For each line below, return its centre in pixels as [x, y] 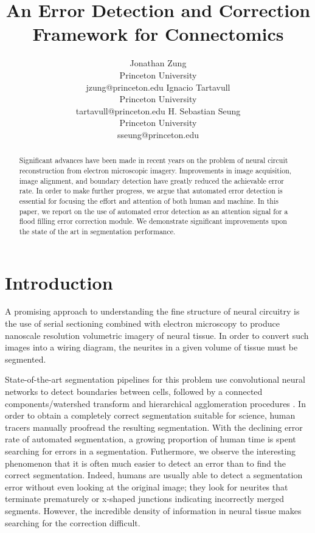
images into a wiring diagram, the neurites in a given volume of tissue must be [151, 347]
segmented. [26, 359]
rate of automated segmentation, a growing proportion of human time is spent [151, 439]
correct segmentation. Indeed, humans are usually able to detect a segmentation [154, 475]
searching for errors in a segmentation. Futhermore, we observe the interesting [151, 451]
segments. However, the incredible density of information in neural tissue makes [153, 510]
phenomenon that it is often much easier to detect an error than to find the [145, 463]
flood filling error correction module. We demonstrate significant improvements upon [153, 221]
